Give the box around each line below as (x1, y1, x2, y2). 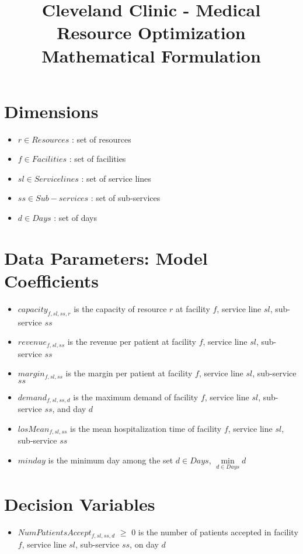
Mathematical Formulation (41, 43, 261, 67)
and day (57, 403, 86, 415)
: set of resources (71, 133, 131, 145)
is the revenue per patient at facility (67, 335, 196, 348)
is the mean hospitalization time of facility (70, 422, 222, 434)
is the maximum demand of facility (73, 390, 198, 403)
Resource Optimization (57, 20, 246, 44)
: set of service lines (81, 172, 151, 184)
